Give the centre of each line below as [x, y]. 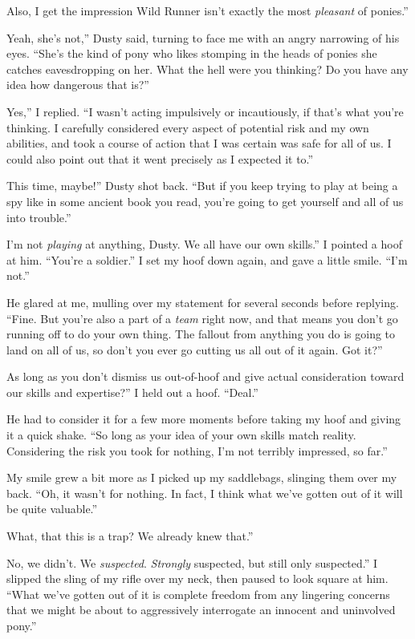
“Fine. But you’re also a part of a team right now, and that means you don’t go [202, 318]
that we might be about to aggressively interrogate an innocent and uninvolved [201, 610]
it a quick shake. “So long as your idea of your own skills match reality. [181, 435]
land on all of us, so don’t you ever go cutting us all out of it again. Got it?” [195, 349]
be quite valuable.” [52, 509]
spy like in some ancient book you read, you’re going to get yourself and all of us [205, 201]
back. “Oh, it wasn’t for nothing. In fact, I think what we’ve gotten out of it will [205, 493]
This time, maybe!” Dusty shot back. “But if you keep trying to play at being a [202, 186]
